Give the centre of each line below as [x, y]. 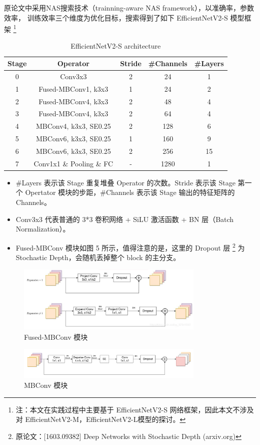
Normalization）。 [43, 229]
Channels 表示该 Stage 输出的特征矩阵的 [170, 192]
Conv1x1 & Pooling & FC [73, 163]
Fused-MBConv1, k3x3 [73, 88]
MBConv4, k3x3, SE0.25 [73, 126]
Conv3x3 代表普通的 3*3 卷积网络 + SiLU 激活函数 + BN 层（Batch [125, 219]
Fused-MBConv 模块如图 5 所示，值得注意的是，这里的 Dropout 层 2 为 [130, 247]
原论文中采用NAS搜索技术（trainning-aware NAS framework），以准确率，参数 [129, 8]
